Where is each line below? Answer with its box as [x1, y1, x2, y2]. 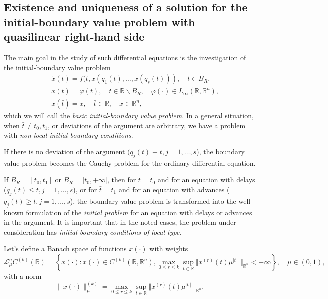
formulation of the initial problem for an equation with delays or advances [26, 207, 252, 217]
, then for [107, 174, 136, 185]
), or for [73, 184, 97, 195]
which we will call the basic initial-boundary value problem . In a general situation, [4, 110, 254, 121]
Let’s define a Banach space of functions [4, 243, 127, 254]
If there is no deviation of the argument [4, 147, 125, 157]
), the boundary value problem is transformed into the [70, 195, 236, 206]
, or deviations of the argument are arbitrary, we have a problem [48, 120, 246, 130]
